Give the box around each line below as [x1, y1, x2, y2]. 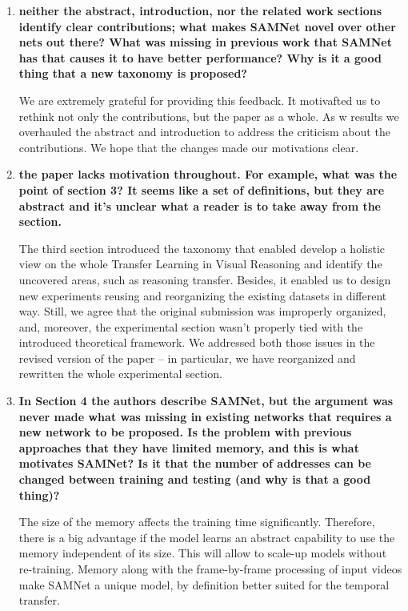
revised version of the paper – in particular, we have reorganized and [18, 349, 356, 366]
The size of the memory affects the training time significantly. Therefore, [18, 513, 375, 530]
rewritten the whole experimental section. [18, 365, 222, 382]
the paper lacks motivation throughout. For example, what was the [18, 166, 398, 183]
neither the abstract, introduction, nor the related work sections [18, 2, 382, 18]
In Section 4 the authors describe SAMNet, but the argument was [18, 392, 394, 409]
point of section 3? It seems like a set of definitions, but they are [18, 181, 385, 198]
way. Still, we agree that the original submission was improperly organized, [18, 303, 386, 320]
